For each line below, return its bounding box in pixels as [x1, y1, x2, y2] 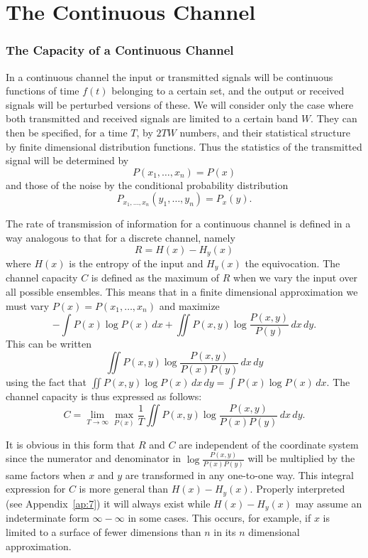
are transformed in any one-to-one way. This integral [125, 467, 354, 482]
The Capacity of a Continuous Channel [6, 41, 234, 59]
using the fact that [6, 374, 87, 389]
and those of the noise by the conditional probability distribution [6, 177, 289, 192]
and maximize [159, 298, 220, 313]
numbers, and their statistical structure [179, 124, 350, 139]
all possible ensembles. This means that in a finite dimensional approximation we [6, 284, 358, 299]
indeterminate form [6, 510, 89, 525]
